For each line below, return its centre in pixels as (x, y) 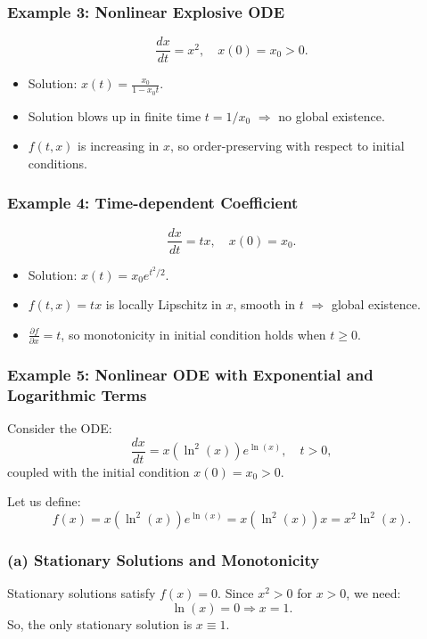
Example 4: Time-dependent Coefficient (153, 203)
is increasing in (119, 146)
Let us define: (44, 501)
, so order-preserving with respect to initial (287, 146)
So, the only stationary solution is (100, 623)
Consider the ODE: (60, 428)
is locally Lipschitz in (164, 304)
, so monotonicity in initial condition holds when (193, 334)
